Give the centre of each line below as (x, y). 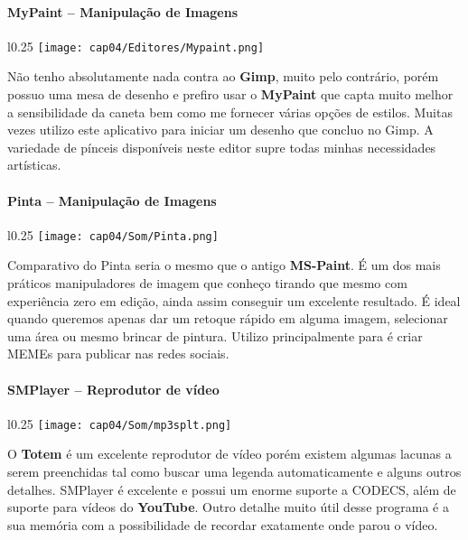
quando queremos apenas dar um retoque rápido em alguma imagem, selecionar (228, 318)
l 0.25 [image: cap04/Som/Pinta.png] (113, 234)
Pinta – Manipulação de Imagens (112, 200)
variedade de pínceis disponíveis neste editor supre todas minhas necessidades (222, 147)
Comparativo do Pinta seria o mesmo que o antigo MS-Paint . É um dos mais (224, 265)
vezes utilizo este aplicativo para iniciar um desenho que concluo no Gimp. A (220, 130)
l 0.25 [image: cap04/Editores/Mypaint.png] (136, 46)
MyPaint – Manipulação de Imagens (123, 11)
